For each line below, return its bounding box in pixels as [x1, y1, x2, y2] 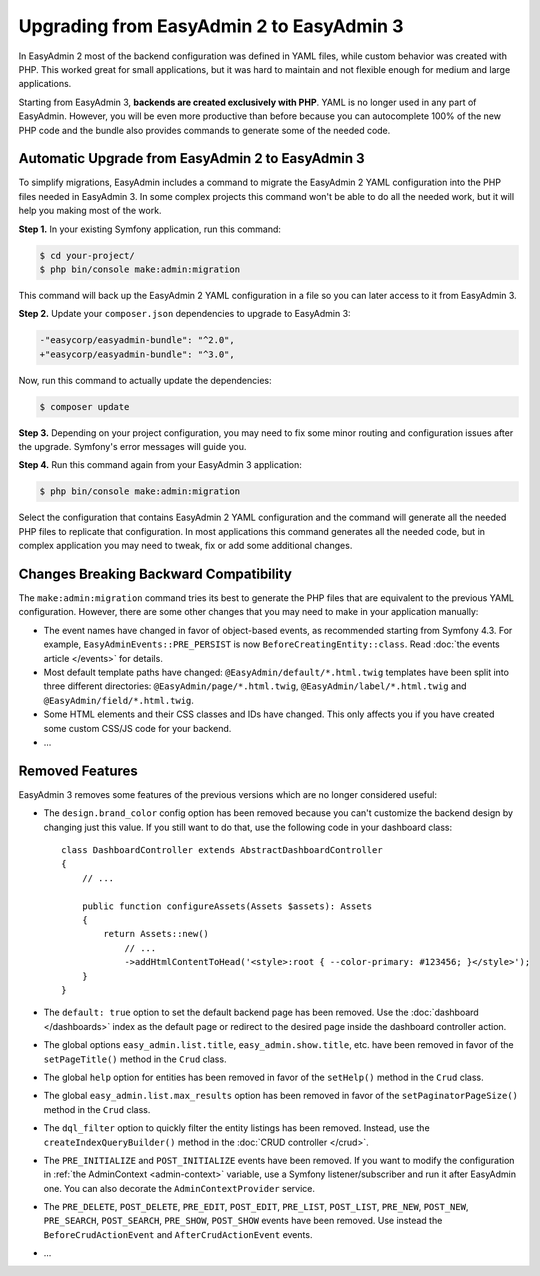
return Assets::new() [103, 928, 210, 940]
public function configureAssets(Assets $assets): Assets [81, 900, 373, 912]
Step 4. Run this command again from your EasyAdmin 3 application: [18, 459, 302, 471]
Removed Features [18, 762, 139, 779]
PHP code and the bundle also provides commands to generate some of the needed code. [18, 124, 391, 136]
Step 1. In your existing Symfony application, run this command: [18, 223, 282, 235]
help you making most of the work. [18, 205, 162, 217]
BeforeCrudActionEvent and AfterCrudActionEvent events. [43, 1228, 313, 1240]
